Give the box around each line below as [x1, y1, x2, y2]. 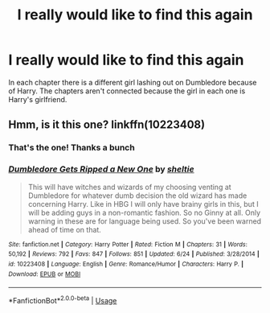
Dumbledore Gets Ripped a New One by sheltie [8, 163, 194, 175]
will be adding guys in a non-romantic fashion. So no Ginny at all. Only [27, 208, 261, 217]
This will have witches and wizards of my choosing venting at [27, 182, 231, 192]
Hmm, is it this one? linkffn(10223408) [8, 118, 206, 132]
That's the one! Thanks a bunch [8, 142, 135, 154]
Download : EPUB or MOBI [8, 270, 81, 278]
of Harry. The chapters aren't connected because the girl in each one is [8, 86, 246, 96]
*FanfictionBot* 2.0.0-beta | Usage [8, 294, 117, 305]
